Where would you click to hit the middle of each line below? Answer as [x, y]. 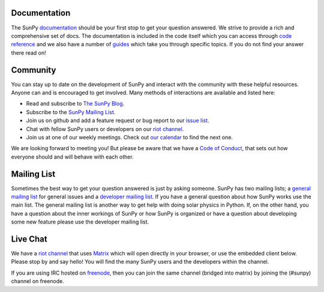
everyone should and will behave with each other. [73, 157]
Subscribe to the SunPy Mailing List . [71, 112]
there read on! [28, 53]
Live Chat [29, 239]
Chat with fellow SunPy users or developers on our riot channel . [105, 129]
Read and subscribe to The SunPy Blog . [75, 104]
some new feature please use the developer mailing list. [80, 222]
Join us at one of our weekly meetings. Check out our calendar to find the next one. [130, 137]
